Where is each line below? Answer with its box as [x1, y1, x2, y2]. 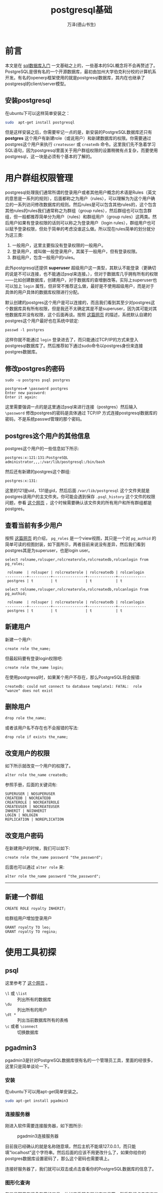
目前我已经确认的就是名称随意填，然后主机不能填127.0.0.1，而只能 [5, 1143, 136, 1149]
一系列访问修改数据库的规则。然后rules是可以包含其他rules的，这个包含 [13, 202, 157, 207]
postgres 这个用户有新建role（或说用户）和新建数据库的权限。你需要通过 [5, 135, 151, 141]
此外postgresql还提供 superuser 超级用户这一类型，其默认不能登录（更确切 [5, 265, 156, 271]
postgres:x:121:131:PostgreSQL [5, 455, 68, 460]
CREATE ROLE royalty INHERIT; [5, 906, 66, 911]
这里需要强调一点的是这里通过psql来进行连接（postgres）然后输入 [5, 404, 137, 410]
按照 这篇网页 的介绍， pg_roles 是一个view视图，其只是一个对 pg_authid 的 [5, 535, 156, 541]
